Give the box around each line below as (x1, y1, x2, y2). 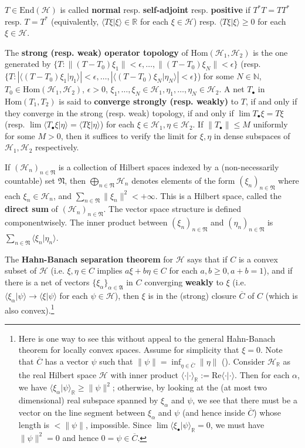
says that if (187, 252, 228, 265)
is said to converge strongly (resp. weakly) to (59, 95, 239, 107)
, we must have (210, 418, 265, 430)
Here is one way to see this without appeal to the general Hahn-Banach (18, 332, 276, 344)
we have (18, 381, 47, 393)
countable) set (5, 174, 56, 186)
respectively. (35, 141, 79, 153)
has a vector (45, 355, 89, 367)
